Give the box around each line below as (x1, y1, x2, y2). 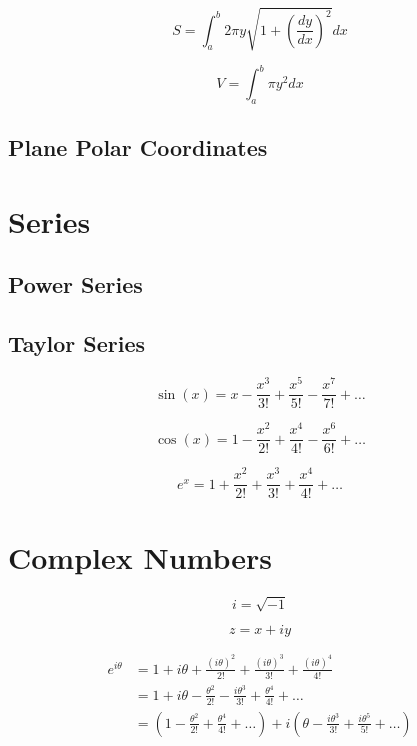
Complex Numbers (8, 536, 273, 577)
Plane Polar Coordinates (8, 132, 268, 163)
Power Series (8, 269, 143, 300)
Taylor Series (8, 328, 146, 359)
